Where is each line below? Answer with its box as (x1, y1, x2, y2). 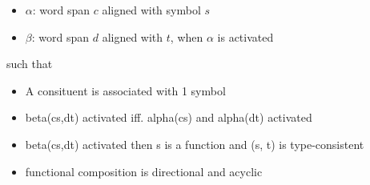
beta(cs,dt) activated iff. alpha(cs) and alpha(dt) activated (25, 109, 312, 126)
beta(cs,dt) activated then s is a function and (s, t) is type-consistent (25, 135, 364, 152)
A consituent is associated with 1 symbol (25, 82, 226, 99)
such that (6, 55, 53, 72)
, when (170, 28, 203, 45)
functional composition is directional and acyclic (25, 163, 263, 179)
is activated (217, 28, 274, 45)
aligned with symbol (102, 2, 201, 18)
